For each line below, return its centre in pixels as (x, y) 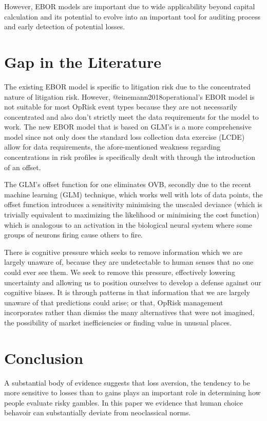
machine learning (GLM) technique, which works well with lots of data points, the (133, 194)
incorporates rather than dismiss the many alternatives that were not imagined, (129, 312)
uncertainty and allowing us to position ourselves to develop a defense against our (133, 282)
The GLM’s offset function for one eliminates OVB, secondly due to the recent (128, 184)
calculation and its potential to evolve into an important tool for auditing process (132, 16)
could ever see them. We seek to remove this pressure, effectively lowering (120, 272)
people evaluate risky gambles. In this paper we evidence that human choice (123, 402)
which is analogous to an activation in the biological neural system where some (128, 224)
